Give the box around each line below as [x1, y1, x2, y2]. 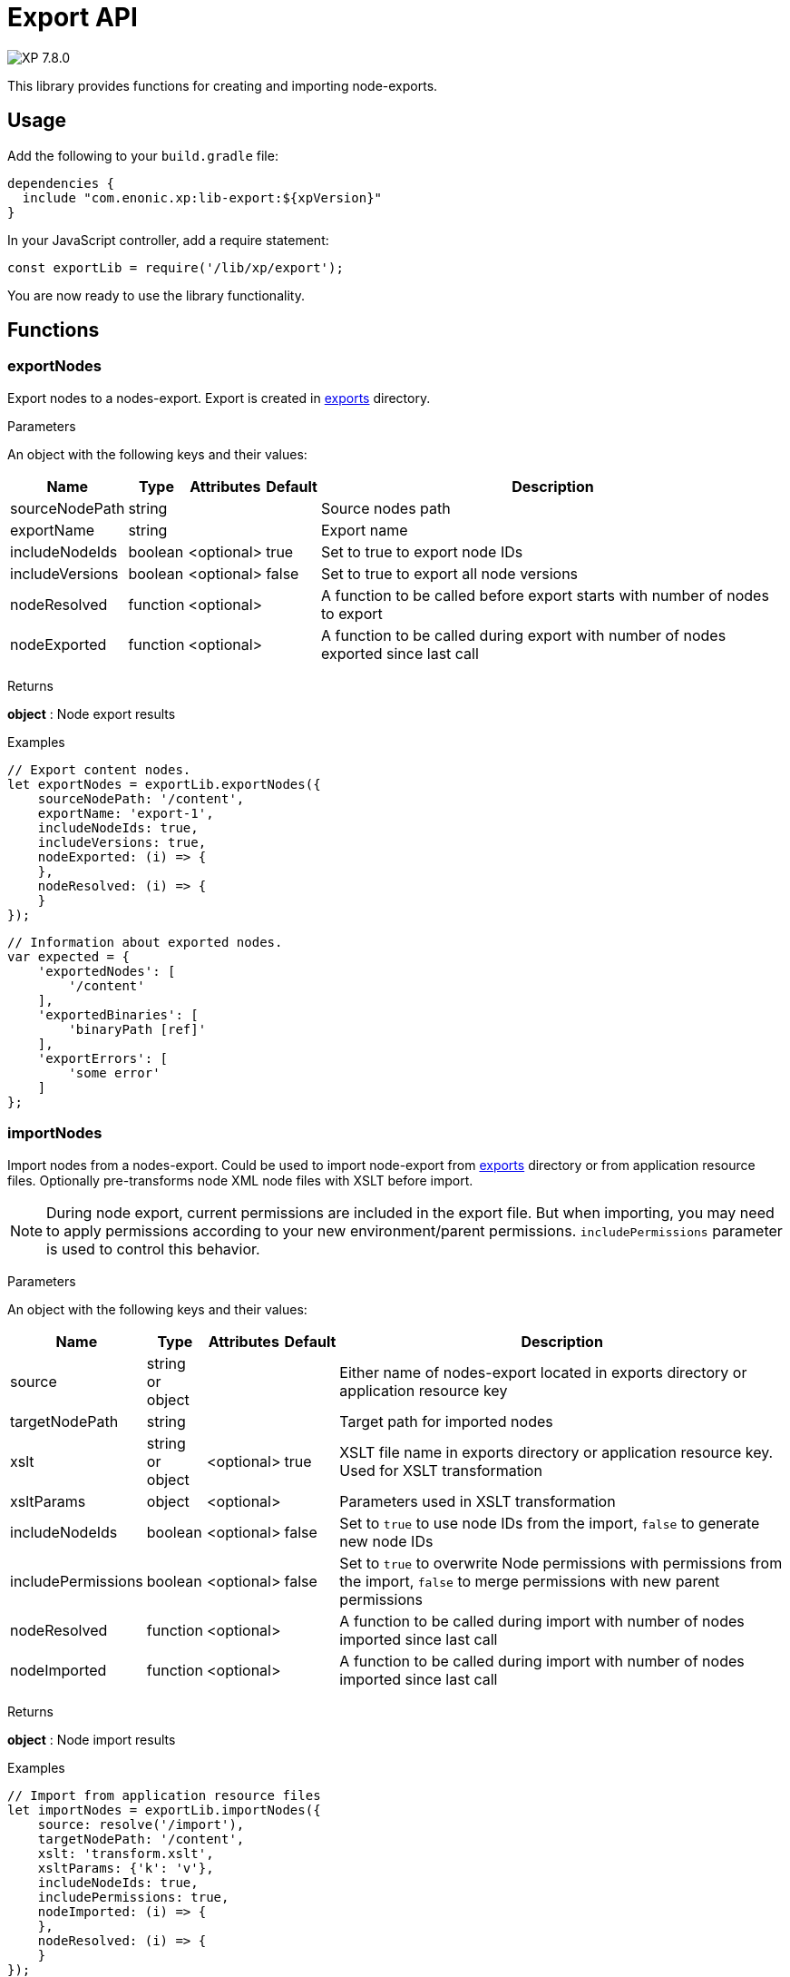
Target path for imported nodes [339, 1411, 553, 1431]
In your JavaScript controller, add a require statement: [7, 231, 329, 248]
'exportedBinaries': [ [37, 1007, 199, 1022]
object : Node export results [7, 705, 176, 722]
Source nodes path [320, 498, 451, 517]
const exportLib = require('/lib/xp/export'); [7, 260, 344, 275]
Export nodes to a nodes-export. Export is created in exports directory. [7, 389, 431, 406]
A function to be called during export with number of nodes [320, 625, 727, 644]
